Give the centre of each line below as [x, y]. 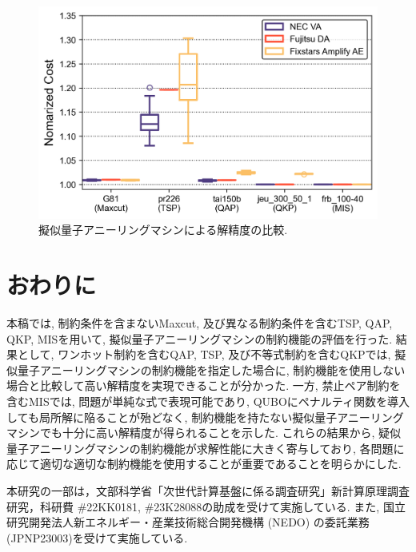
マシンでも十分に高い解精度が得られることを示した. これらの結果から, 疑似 [204, 433]
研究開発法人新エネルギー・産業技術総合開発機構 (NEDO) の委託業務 [188, 522]
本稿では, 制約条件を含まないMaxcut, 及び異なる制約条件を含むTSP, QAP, [200, 322]
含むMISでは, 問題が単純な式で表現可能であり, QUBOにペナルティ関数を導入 [208, 401]
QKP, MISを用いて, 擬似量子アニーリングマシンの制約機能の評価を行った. [200, 338]
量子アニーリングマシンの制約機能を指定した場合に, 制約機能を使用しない [211, 369]
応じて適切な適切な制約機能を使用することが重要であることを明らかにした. [204, 464]
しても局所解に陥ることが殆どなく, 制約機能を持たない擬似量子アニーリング [205, 417]
